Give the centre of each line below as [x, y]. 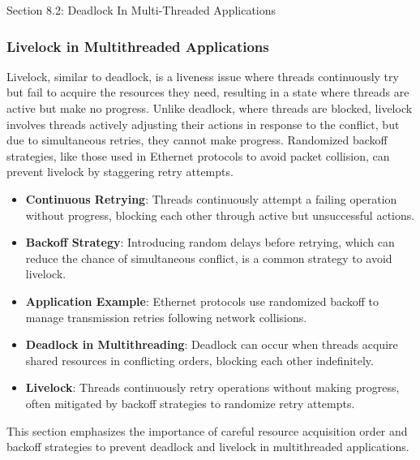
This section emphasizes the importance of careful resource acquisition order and [207, 430]
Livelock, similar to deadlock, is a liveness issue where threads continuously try [203, 76]
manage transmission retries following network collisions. [166, 317]
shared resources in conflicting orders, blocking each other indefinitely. [199, 360]
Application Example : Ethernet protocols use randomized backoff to [202, 301]
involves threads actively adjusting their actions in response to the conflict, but [203, 124]
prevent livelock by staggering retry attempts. [120, 172]
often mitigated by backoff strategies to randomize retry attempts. [190, 403]
